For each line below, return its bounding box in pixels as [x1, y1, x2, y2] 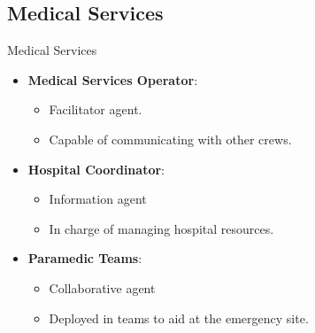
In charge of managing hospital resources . [49, 219, 274, 237]
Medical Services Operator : [27, 70, 198, 89]
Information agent [49, 190, 147, 208]
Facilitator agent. [49, 100, 142, 119]
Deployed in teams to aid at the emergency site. [49, 308, 309, 327]
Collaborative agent [49, 278, 156, 297]
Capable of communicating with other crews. [49, 129, 292, 148]
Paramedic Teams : [27, 249, 142, 267]
